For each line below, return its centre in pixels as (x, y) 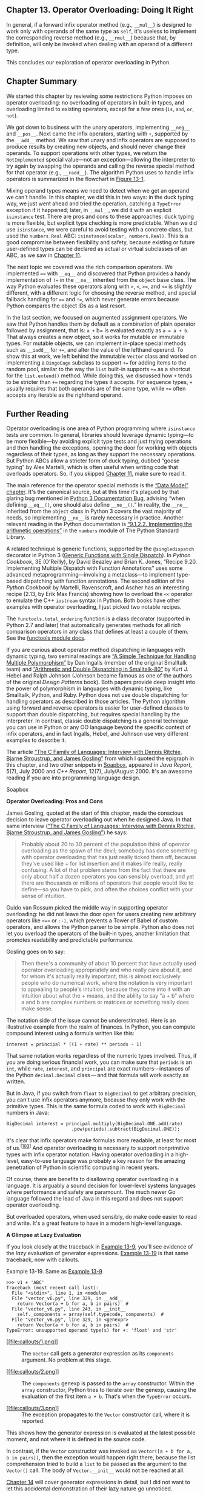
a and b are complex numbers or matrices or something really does (105, 1002)
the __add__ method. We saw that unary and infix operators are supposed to (101, 140)
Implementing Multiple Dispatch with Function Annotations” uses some (95, 568)
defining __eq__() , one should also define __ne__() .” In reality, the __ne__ (97, 505)
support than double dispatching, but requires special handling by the (93, 714)
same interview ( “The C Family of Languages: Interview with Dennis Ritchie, (101, 826)
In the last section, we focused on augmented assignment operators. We (97, 317)
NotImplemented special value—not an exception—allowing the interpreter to (101, 159)
